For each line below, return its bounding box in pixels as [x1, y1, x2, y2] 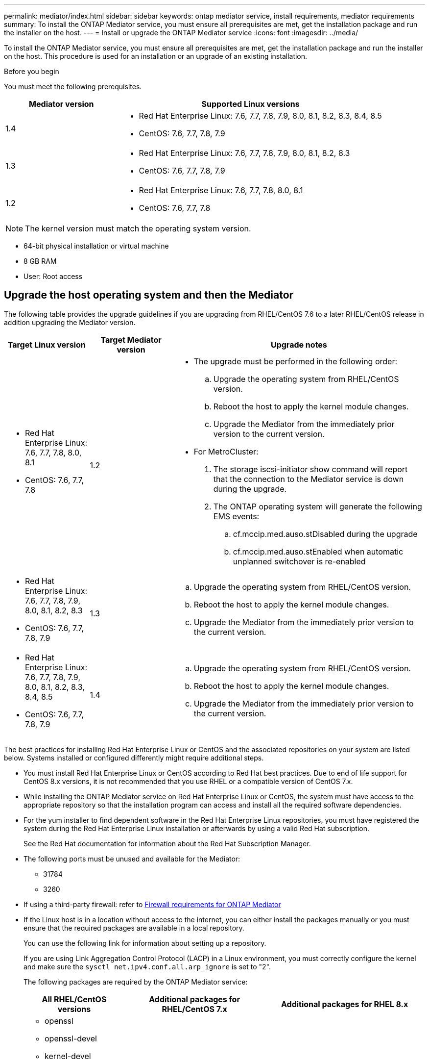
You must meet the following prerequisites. [4, 82, 142, 91]
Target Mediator [100, 334, 162, 345]
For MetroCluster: [193, 446, 259, 456]
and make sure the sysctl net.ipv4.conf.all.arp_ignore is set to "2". [24, 962, 271, 971]
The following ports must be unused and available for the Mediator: [24, 854, 240, 863]
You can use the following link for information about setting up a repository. [24, 938, 266, 947]
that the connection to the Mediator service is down [213, 474, 404, 484]
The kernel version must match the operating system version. [25, 224, 251, 233]
